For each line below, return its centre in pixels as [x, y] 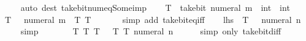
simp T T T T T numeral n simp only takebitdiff [151, 31]
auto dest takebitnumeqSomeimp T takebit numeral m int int [155, 7]
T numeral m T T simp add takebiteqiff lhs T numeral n [153, 19]
